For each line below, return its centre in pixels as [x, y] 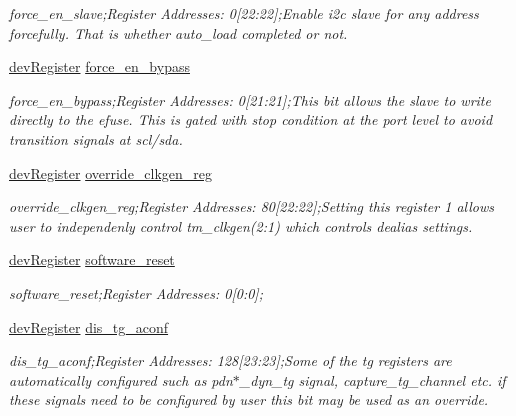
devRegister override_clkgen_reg [111, 172]
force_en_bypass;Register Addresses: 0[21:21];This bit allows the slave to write [250, 99]
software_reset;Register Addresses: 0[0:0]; [136, 292]
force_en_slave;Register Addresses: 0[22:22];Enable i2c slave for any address [244, 13]
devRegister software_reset [92, 259]
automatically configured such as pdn [121, 379]
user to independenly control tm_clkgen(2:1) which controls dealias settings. [241, 225]
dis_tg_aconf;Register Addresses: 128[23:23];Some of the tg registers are [230, 360]
